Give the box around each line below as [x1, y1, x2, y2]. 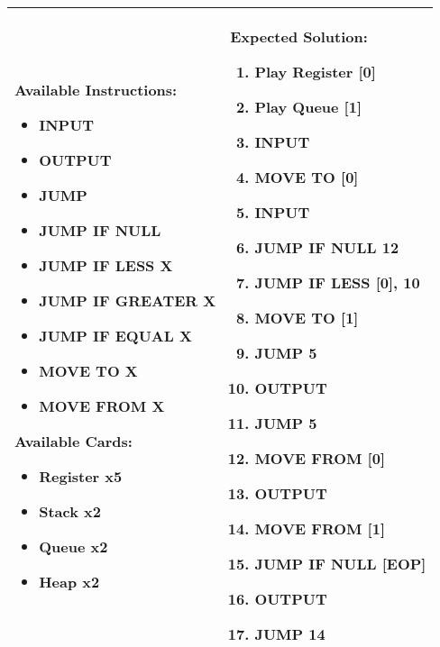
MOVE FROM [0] [254, 448, 386, 469]
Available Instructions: [14, 78, 178, 100]
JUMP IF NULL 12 [254, 237, 399, 258]
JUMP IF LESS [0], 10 [254, 272, 420, 293]
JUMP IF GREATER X [39, 289, 216, 311]
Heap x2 [39, 570, 100, 592]
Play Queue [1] [254, 96, 362, 117]
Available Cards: [14, 430, 133, 451]
